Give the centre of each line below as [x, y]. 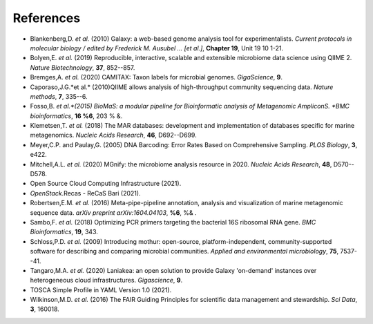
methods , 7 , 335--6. [59, 96]
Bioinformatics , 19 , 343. [64, 232]
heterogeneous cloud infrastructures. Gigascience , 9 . [106, 280]
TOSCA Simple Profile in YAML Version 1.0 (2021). [101, 289]
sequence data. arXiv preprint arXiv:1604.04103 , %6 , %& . [113, 212]
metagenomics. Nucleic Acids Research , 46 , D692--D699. [113, 135]
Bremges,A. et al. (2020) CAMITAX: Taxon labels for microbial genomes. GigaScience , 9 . [156, 77]
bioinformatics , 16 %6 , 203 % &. [76, 116]
